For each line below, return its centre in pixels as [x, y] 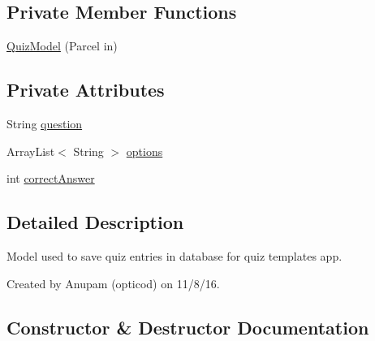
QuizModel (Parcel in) [62, 46]
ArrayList [31, 151]
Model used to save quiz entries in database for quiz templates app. [175, 255]
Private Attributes [86, 90]
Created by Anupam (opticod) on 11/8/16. [113, 283]
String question [45, 123]
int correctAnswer [51, 178]
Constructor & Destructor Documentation [188, 327]
